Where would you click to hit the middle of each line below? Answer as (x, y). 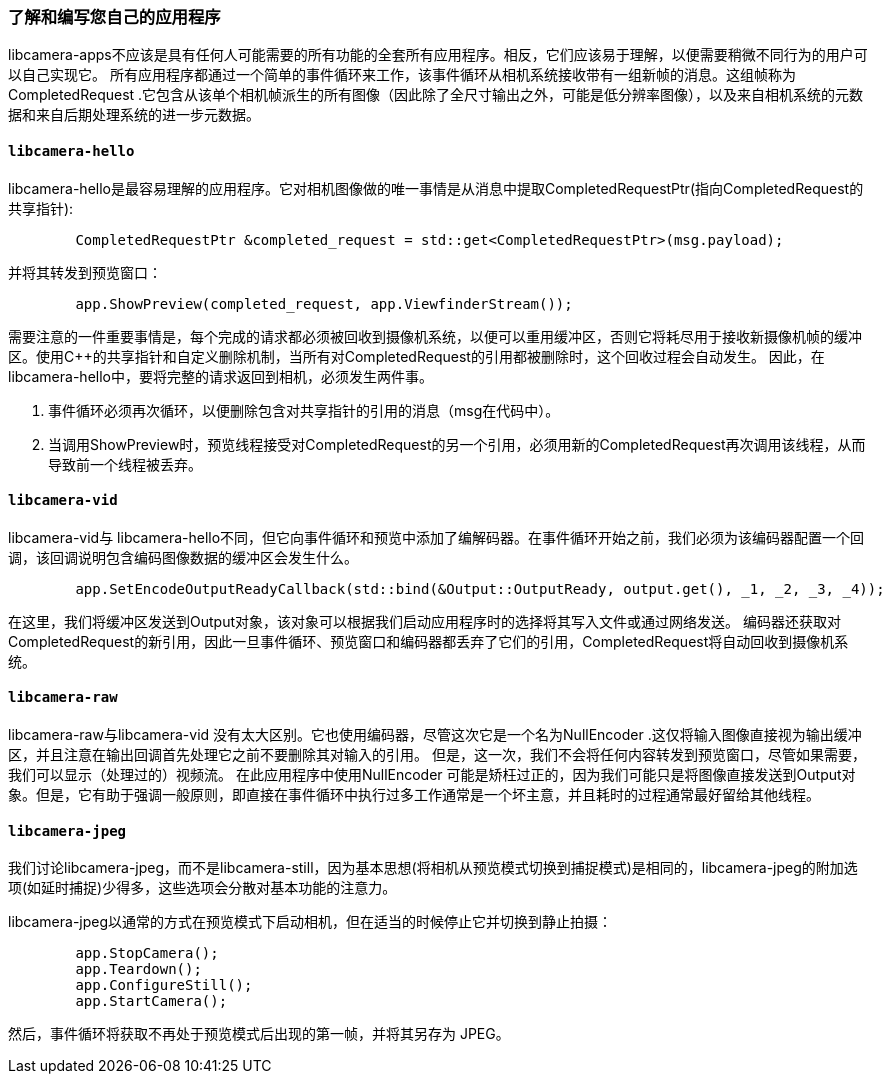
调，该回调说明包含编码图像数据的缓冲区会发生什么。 (183, 557)
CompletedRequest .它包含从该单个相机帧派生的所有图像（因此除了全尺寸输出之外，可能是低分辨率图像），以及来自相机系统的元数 (436, 95)
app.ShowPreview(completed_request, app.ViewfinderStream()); (324, 303)
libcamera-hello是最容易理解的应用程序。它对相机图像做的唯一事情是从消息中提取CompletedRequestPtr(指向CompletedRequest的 (436, 188)
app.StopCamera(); (147, 953)
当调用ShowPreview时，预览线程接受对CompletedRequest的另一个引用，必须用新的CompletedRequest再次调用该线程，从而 (457, 444)
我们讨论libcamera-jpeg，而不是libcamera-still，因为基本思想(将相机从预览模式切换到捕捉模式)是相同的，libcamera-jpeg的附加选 (433, 868)
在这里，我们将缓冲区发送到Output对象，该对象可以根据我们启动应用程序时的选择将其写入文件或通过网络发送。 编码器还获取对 (424, 621)
